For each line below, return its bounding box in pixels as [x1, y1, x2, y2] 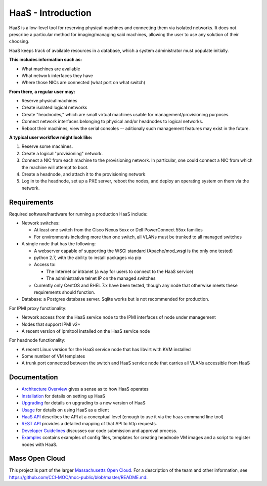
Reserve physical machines [21, 98, 78, 104]
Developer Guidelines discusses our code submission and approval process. [21, 428, 178, 434]
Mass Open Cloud [9, 454, 65, 463]
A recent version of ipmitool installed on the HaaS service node [21, 328, 150, 334]
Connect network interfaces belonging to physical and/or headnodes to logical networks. [21, 119, 204, 125]
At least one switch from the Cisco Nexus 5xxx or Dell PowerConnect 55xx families [34, 227, 203, 233]
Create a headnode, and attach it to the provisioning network [21, 171, 146, 177]
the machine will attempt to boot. [21, 164, 89, 170]
